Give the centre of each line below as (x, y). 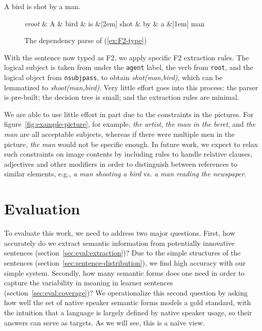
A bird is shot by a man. (42, 6)
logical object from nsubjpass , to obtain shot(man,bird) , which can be (113, 77)
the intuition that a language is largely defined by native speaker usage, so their (128, 312)
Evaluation (42, 209)
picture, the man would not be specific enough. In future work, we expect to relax (131, 144)
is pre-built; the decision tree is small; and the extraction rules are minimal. (122, 97)
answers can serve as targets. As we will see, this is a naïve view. (104, 322)
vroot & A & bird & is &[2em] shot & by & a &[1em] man (115, 23)
